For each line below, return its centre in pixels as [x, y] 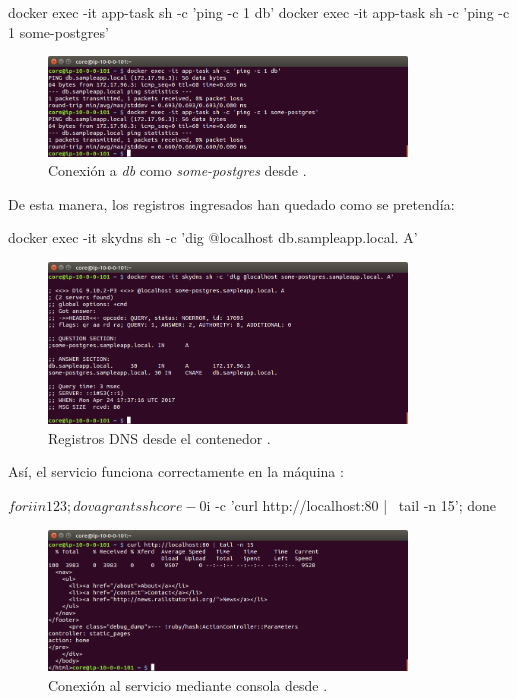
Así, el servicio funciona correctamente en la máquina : [176, 471]
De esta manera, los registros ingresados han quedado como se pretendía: [231, 203]
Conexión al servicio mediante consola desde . [188, 684]
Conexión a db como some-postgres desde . [177, 170]
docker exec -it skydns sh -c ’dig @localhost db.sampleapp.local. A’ [213, 237]
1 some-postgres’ [58, 31]
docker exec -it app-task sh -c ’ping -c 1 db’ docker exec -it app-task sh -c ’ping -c [259, 12]
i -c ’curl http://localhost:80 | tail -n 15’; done [351, 504]
